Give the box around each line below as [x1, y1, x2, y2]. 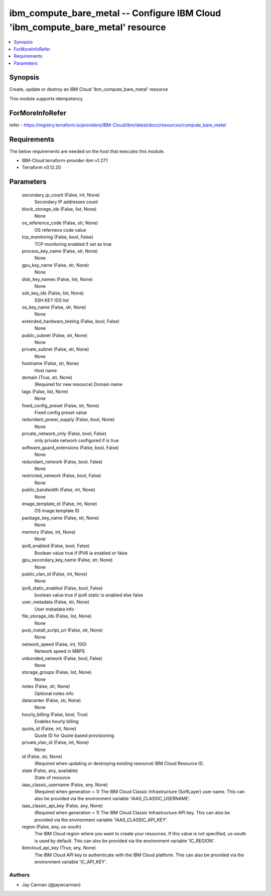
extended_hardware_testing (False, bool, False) [22, 318, 120, 324]
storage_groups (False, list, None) [22, 669, 92, 675]
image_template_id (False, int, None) [22, 501, 97, 507]
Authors [9, 871, 30, 878]
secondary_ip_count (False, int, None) [22, 192, 100, 198]
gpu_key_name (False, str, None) [22, 262, 89, 268]
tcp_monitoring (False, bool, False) [22, 234, 93, 240]
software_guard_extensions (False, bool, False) [22, 444, 119, 451]
